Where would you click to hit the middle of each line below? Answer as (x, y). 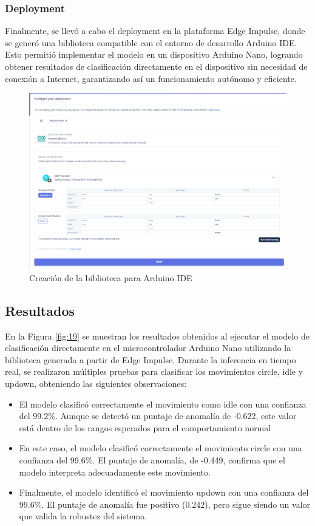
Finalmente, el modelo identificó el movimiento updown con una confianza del (164, 492)
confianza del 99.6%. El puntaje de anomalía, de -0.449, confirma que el (152, 459)
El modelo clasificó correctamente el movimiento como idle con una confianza (163, 404)
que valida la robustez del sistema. (83, 516)
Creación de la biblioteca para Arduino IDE (111, 277)
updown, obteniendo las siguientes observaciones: (96, 383)
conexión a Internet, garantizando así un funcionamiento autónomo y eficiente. (151, 78)
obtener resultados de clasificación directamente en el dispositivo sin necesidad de (156, 66)
